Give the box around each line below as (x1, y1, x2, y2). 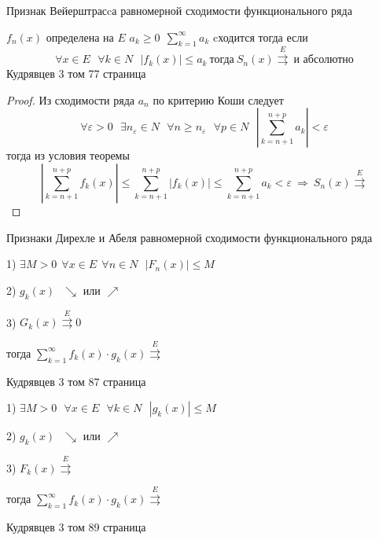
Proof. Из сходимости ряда (6, 91, 135, 108)
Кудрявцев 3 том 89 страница (6, 518, 146, 534)
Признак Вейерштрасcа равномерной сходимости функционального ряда (6, 2, 352, 18)
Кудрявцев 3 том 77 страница (6, 65, 146, 82)
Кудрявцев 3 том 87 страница (6, 373, 146, 389)
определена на (46, 28, 114, 45)
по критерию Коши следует (153, 91, 284, 108)
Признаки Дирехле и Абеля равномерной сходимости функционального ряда (6, 229, 373, 245)
